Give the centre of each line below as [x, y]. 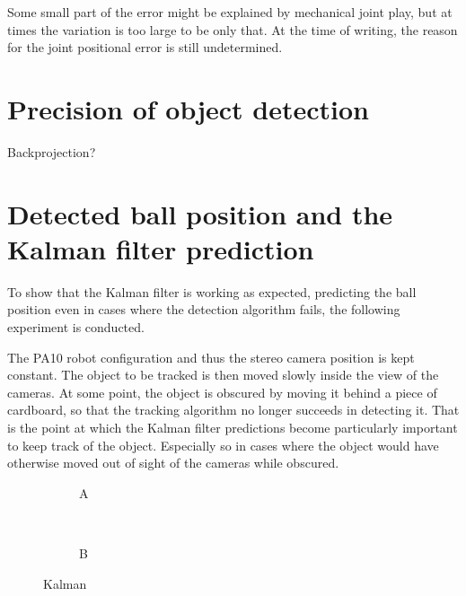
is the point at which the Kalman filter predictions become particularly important [233, 427]
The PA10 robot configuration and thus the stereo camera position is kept [211, 357]
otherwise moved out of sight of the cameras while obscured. [173, 463]
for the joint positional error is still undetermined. [145, 47]
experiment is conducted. [76, 327]
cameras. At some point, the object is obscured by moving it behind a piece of [222, 392]
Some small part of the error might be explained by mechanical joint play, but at [230, 12]
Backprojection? [52, 151]
